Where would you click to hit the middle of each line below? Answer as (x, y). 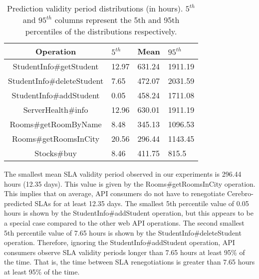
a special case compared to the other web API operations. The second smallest (124, 222)
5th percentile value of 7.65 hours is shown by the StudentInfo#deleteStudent (123, 232)
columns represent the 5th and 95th (117, 20)
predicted (18, 203)
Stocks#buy (56, 153)
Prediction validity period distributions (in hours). (95, 8)
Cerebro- (240, 193)
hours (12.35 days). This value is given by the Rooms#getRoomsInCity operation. (130, 183)
